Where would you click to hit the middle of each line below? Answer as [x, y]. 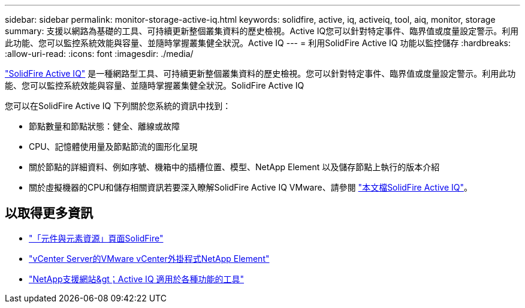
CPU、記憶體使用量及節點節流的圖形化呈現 [113, 147]
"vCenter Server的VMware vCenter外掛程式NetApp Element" [149, 258]
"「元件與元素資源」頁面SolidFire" [96, 238]
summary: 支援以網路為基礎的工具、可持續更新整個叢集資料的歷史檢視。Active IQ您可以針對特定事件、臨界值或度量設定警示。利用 [262, 31]
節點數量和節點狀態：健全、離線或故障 [104, 126]
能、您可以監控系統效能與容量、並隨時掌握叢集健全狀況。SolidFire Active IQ [155, 85]
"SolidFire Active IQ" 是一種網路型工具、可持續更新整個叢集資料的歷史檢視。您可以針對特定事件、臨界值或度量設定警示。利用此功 [260, 73]
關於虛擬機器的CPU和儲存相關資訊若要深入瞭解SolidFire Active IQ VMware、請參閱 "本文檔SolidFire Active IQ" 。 [251, 187]
